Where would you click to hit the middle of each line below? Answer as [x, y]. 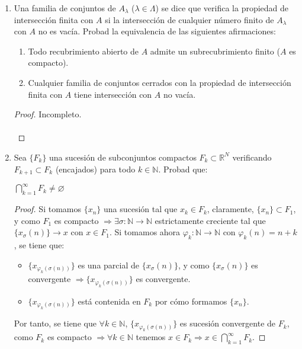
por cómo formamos [191, 301]
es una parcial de [108, 265]
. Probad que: [183, 169]
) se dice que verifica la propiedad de [222, 8]
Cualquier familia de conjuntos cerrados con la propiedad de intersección [160, 82]
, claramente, [230, 209]
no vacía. [179, 94]
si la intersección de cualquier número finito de [189, 19]
